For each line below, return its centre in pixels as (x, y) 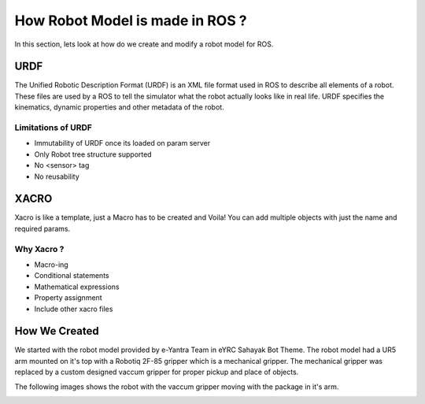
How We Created (57, 331)
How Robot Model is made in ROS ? (131, 20)
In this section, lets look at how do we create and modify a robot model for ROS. (144, 44)
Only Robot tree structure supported (93, 154)
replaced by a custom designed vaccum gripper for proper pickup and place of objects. (157, 372)
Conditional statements (72, 276)
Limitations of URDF (53, 128)
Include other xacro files (74, 309)
